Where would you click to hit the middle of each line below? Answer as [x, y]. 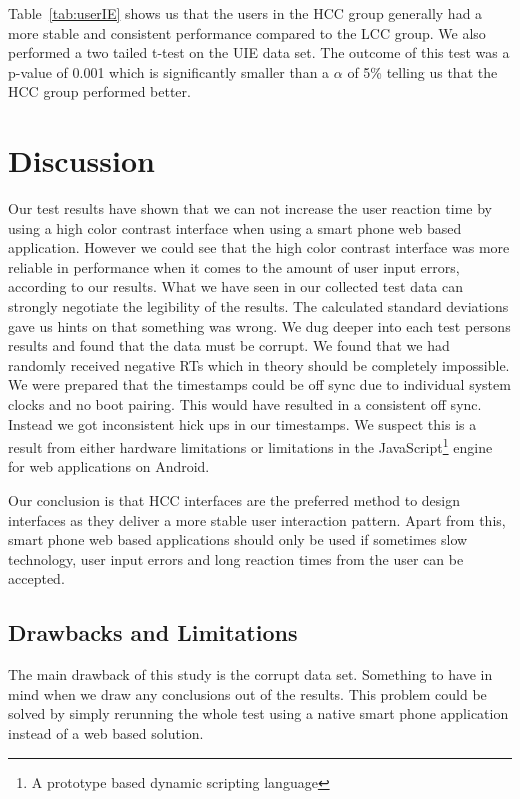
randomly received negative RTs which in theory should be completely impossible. [259, 364]
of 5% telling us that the [422, 71]
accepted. [36, 578]
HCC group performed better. [99, 91]
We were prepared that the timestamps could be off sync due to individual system [259, 384]
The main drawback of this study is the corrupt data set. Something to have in [250, 674]
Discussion [81, 160]
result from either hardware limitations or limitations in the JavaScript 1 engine [250, 445]
